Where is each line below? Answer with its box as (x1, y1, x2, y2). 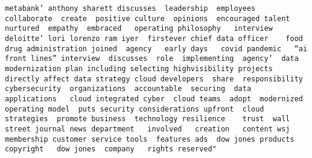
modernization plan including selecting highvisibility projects (5, 64, 273, 73)
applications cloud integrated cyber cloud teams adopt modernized (5, 94, 303, 103)
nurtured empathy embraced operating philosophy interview (5, 24, 273, 33)
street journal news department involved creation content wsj (5, 124, 290, 133)
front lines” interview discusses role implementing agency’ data (5, 54, 299, 63)
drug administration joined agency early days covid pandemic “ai (5, 44, 308, 53)
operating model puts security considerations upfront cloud (5, 104, 264, 113)
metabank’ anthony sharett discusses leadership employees (5, 4, 256, 13)
